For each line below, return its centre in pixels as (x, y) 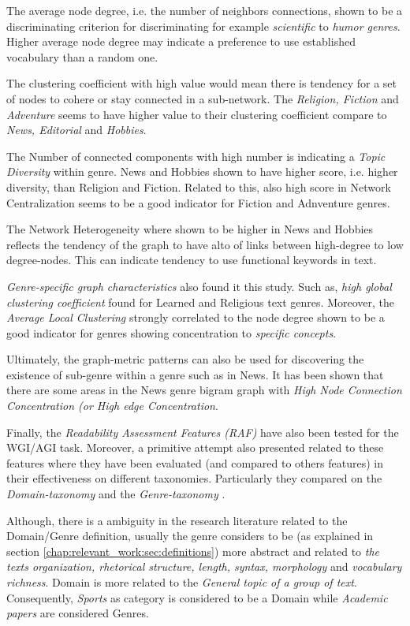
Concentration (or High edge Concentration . (112, 406)
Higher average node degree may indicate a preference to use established (181, 41)
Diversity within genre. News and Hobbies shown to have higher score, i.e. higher (202, 171)
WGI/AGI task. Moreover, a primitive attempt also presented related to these (195, 447)
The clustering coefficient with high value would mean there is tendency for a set (201, 83)
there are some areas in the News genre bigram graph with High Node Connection (204, 390)
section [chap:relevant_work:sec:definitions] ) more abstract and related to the (193, 551)
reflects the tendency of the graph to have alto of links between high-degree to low (205, 244)
